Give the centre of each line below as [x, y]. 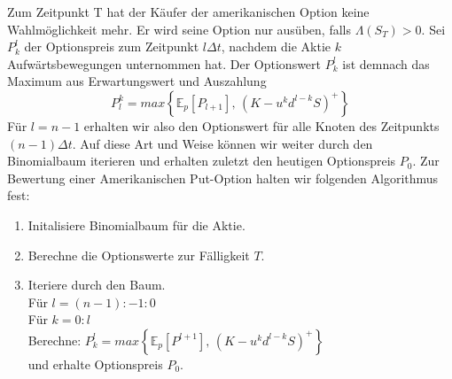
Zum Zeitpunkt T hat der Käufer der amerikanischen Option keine [188, 12]
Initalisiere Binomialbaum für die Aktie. [136, 224]
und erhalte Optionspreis [95, 364]
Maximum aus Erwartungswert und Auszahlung [137, 81]
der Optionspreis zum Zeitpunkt [112, 46]
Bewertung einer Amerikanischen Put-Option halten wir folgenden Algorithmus [223, 178]
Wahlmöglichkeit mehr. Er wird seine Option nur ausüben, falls [179, 29]
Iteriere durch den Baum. [97, 285]
